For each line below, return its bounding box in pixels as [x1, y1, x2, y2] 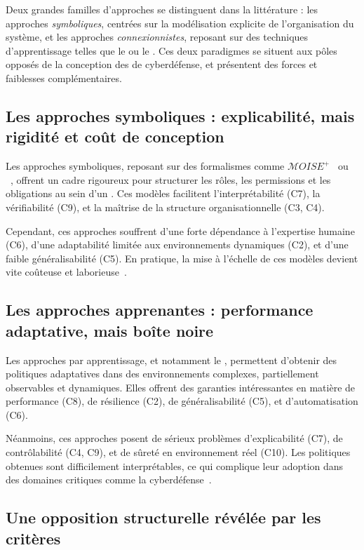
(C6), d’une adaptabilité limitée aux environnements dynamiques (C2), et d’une [6, 237, 349, 252]
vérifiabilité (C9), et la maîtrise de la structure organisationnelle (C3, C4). [6, 199, 325, 214]
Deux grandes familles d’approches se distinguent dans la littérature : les [6, 2, 318, 16]
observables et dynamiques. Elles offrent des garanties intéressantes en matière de [6, 380, 356, 394]
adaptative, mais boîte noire [6, 319, 214, 341]
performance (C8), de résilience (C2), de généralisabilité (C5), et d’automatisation [6, 394, 358, 408]
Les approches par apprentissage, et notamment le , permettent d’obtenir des [6, 352, 337, 367]
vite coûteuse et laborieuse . [6, 264, 127, 279]
